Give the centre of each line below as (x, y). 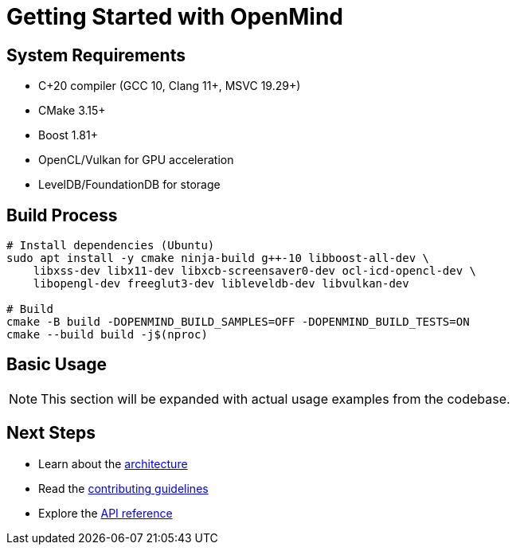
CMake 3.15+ (72, 111)
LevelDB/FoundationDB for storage (129, 185)
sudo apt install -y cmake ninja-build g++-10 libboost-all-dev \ (218, 258)
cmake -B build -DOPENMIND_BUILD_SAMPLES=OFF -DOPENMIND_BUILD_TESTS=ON (238, 322)
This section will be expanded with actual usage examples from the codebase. (276, 399)
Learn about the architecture (113, 463)
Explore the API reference (106, 513)
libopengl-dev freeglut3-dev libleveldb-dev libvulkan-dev (221, 284)
